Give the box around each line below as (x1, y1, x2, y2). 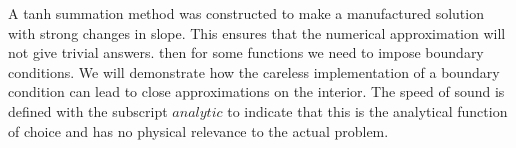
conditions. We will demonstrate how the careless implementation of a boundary (8, 61, 500, 82)
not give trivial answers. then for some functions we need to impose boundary (8, 42, 484, 63)
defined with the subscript (8, 100, 168, 121)
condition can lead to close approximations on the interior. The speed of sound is (8, 81, 505, 102)
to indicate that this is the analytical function (227, 100, 508, 121)
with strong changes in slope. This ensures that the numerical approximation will (8, 22, 506, 43)
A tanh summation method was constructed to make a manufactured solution (8, 3, 484, 23)
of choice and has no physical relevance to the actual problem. (8, 120, 389, 141)
